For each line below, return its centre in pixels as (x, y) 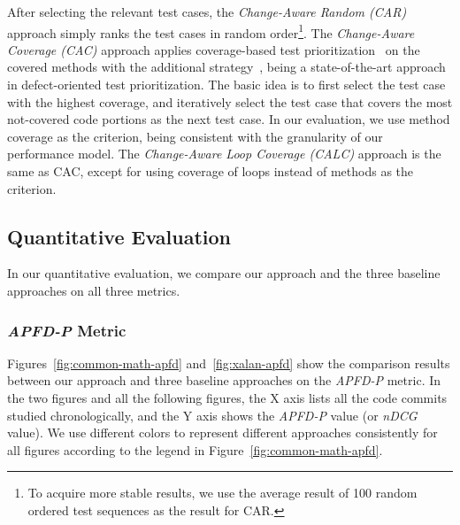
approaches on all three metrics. (94, 290)
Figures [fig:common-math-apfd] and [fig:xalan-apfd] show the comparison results (229, 363)
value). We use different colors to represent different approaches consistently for (222, 432)
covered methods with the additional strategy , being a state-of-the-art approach (226, 67)
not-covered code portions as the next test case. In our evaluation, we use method (229, 119)
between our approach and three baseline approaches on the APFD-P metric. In (224, 380)
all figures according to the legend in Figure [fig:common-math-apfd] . (195, 449)
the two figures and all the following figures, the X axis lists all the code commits (227, 397)
